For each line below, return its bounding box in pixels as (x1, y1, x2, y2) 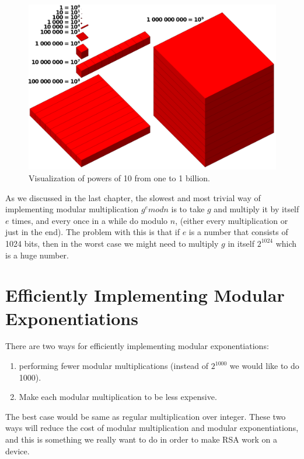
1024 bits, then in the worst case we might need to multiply (5, 237, 219, 249)
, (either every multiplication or (175, 214, 288, 226)
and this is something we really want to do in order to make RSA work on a (5, 433, 278, 446)
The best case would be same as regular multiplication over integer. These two (5, 410, 286, 422)
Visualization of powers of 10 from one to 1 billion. (29, 171, 210, 184)
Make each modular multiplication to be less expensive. (19, 391, 217, 403)
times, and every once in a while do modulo (12, 214, 168, 226)
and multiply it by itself (214, 203, 299, 215)
